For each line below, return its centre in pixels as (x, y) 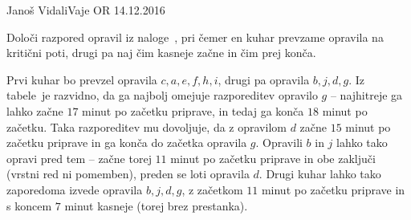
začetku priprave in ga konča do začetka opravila (127, 143)
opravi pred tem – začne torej (79, 158)
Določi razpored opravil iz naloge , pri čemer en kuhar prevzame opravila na (195, 37)
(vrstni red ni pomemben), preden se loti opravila (128, 174)
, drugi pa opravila (264, 79)
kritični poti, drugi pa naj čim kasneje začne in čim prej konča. (161, 53)
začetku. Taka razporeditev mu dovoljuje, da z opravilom (146, 126)
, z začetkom (212, 189)
